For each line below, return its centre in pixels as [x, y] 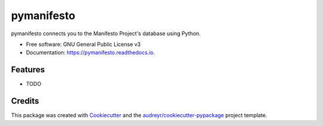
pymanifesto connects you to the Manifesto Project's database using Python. [106, 33]
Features [28, 70]
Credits [25, 101]
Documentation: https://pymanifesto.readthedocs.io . [91, 53]
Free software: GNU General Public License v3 [83, 44]
